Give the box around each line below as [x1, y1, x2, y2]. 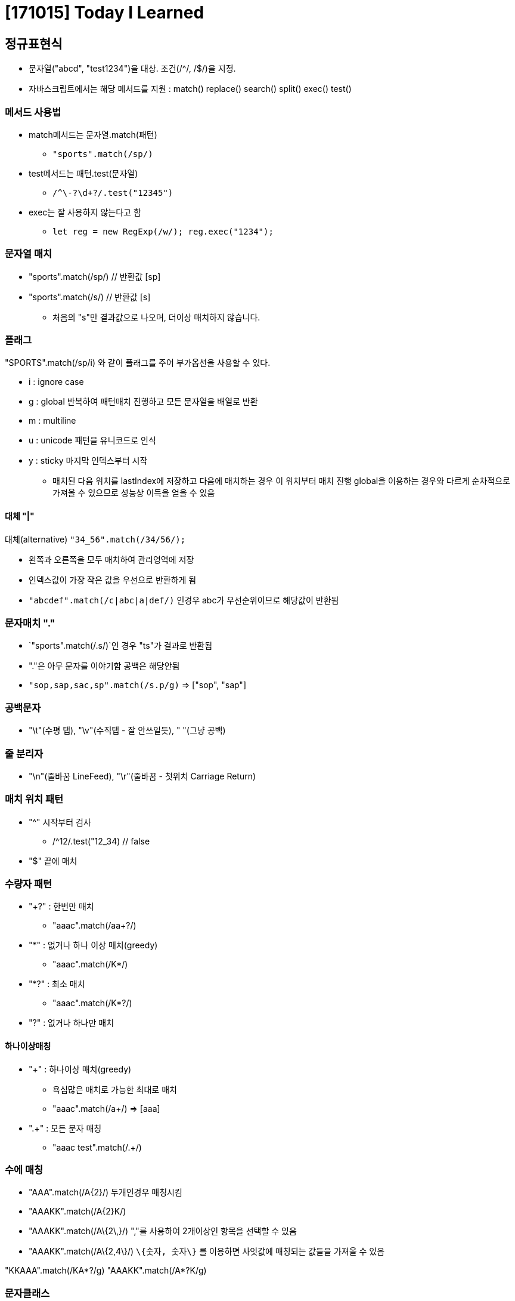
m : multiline [29, 415, 76, 426]
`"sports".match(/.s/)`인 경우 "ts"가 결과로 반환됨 [29, 640, 213, 651]
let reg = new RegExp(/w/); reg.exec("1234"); [52, 226, 274, 236]
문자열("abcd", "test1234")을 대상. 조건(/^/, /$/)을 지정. [29, 63, 236, 74]
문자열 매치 [5, 248, 52, 260]
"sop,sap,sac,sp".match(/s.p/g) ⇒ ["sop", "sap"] [29, 680, 246, 690]
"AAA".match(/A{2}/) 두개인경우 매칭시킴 [29, 1187, 182, 1198]
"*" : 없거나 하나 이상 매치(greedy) [29, 940, 158, 951]
